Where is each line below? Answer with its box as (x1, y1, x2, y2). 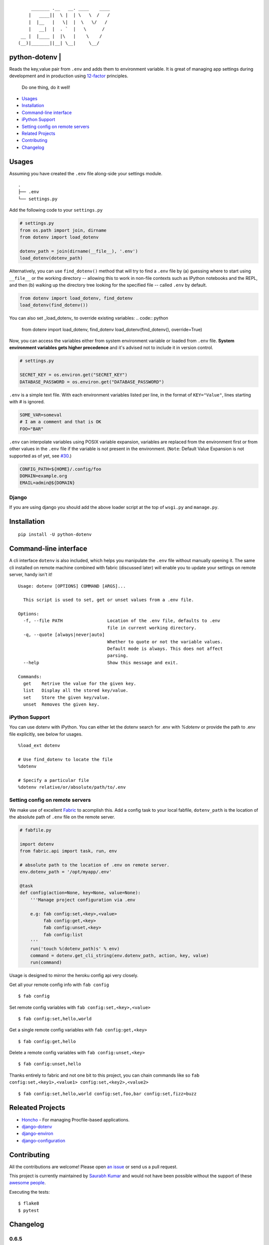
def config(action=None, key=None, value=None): (19, 890, 141, 896)
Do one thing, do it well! (21, 84, 71, 90)
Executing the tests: (9, 1189, 50, 1195)
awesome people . (9, 1180, 46, 1186)
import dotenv (19, 841, 54, 847)
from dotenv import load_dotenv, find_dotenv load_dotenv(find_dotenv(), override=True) (21, 326, 203, 332)
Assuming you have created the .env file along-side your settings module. (9, 170, 163, 176)
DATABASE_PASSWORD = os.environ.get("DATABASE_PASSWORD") (19, 379, 164, 384)
